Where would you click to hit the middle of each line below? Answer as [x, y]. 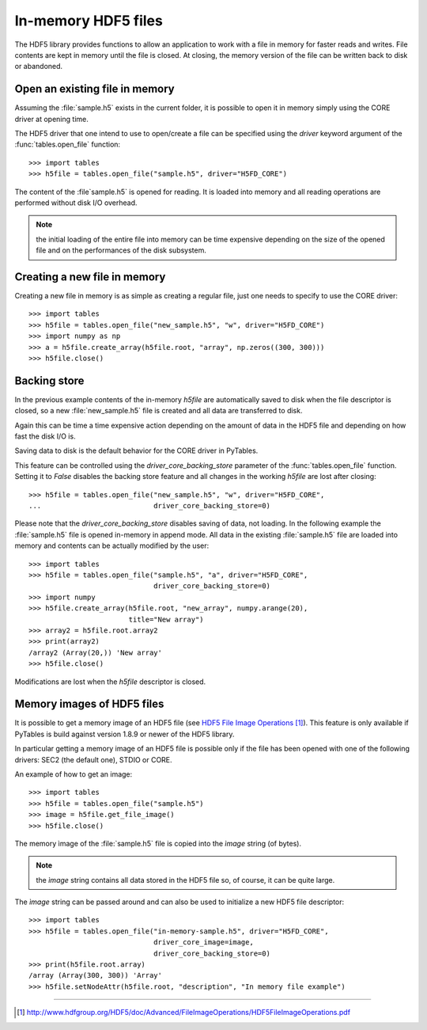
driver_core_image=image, [204, 943]
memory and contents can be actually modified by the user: [112, 545]
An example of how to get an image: [74, 774]
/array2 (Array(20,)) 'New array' [95, 652]
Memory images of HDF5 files [89, 704]
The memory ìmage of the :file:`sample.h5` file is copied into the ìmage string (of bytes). [158, 843]
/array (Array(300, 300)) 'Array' [95, 975]
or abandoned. [39, 67]
